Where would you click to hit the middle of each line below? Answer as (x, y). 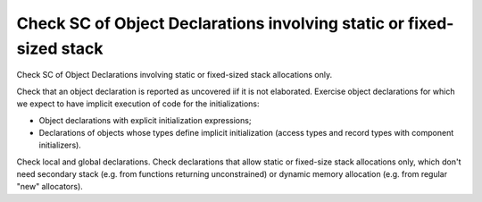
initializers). (60, 145)
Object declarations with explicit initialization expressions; (145, 120)
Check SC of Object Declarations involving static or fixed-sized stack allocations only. (175, 75)
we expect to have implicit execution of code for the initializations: (138, 104)
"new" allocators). (50, 187)
